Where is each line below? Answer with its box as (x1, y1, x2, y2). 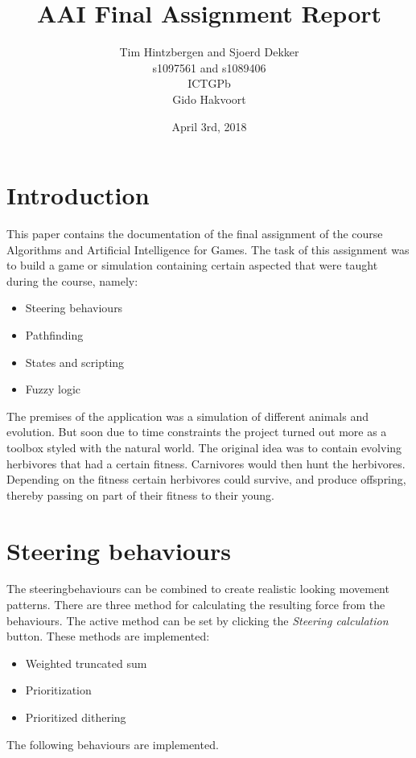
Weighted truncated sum (25, 654, 147, 671)
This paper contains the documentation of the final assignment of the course (6, 225, 383, 242)
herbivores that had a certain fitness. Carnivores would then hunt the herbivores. (6, 455, 406, 472)
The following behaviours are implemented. (6, 735, 219, 752)
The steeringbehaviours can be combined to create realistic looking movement (6, 580, 389, 597)
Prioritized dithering (25, 709, 126, 726)
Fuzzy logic (25, 381, 81, 398)
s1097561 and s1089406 (152, 59, 266, 76)
